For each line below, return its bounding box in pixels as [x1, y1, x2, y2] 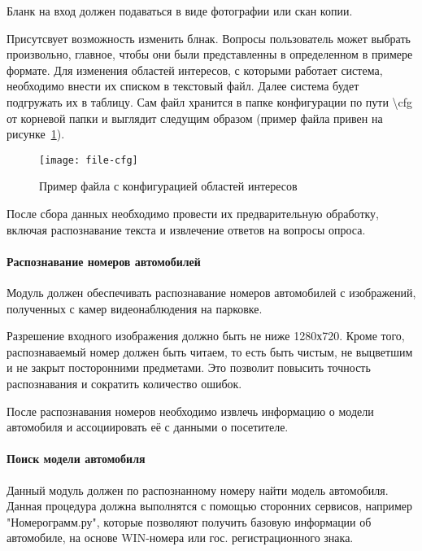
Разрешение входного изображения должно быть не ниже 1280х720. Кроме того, [7, 327, 405, 344]
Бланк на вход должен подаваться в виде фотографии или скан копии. [7, 2, 353, 19]
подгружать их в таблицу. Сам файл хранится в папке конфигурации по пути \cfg [7, 93, 413, 110]
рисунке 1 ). [7, 125, 65, 142]
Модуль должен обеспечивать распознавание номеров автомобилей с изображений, [7, 283, 416, 300]
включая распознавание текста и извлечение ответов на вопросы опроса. [7, 221, 366, 238]
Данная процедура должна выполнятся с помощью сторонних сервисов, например [7, 497, 413, 514]
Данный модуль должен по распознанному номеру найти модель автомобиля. [7, 481, 389, 498]
